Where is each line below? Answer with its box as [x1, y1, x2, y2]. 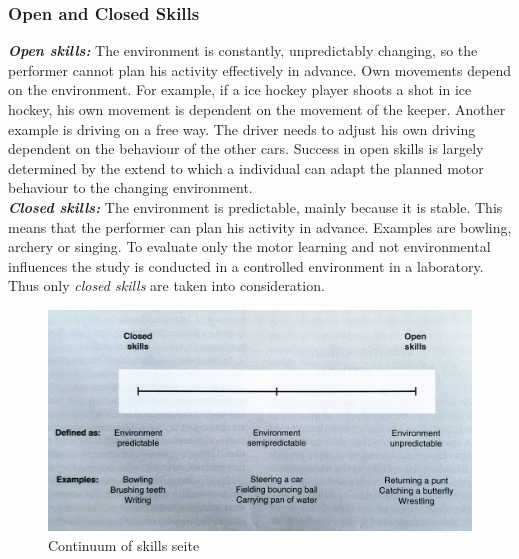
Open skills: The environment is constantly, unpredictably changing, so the [8, 40, 478, 61]
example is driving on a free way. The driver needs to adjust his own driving [8, 118, 476, 139]
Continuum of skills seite [48, 534, 200, 555]
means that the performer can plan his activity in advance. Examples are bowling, [8, 216, 512, 237]
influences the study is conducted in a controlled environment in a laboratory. [8, 255, 484, 276]
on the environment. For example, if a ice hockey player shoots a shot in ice [8, 79, 472, 100]
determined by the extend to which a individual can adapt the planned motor [8, 157, 484, 178]
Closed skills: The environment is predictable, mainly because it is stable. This [8, 196, 503, 217]
